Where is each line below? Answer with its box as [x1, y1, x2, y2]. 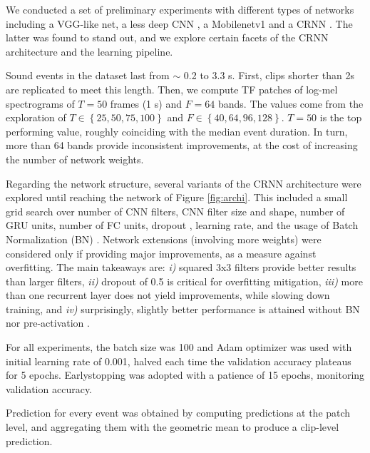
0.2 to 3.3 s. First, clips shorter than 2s [183, 68, 354, 83]
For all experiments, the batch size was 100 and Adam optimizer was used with [6, 340, 352, 355]
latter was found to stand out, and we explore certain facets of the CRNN [6, 30, 329, 45]
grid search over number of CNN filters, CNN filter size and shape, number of [6, 203, 345, 218]
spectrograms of [6, 96, 75, 111]
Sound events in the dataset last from [6, 68, 170, 83]
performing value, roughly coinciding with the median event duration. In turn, [6, 123, 348, 138]
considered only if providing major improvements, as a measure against [6, 245, 317, 260]
